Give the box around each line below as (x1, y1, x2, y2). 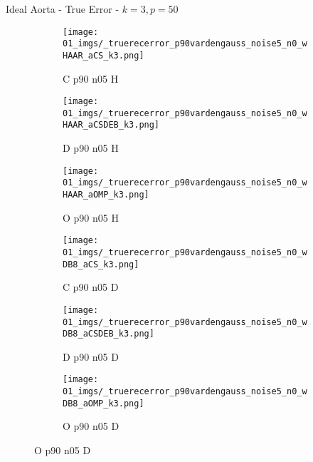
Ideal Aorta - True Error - (6, 1, 120, 16)
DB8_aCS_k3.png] (63, 259, 139, 269)
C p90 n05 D (63, 279, 119, 294)
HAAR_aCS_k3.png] (63, 50, 144, 61)
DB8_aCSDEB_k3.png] (63, 329, 154, 339)
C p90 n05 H (63, 71, 119, 86)
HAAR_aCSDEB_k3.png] (63, 120, 160, 130)
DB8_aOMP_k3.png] (63, 398, 144, 409)
